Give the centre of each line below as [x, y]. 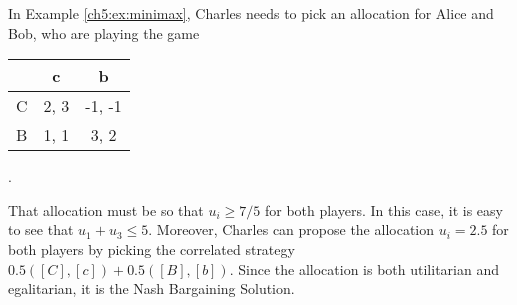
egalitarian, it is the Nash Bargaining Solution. [151, 288]
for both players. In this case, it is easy [383, 209]
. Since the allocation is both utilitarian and [364, 268]
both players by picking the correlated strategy [151, 248]
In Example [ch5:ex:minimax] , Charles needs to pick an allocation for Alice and [251, 13]
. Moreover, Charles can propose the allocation [291, 229]
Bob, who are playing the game [104, 32]
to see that [41, 229]
